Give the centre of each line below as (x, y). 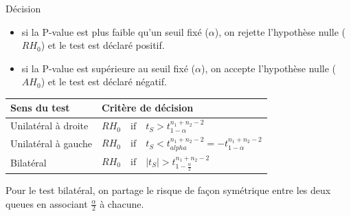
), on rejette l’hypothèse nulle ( (280, 31)
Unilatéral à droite (49, 126)
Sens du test (40, 108)
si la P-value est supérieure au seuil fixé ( (108, 68)
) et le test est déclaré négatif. (104, 82)
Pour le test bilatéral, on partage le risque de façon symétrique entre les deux (168, 190)
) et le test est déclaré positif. (103, 45)
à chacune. (122, 203)
